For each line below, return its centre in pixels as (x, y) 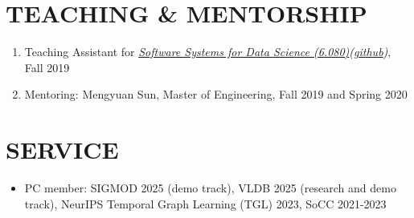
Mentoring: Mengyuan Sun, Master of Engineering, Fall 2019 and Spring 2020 (216, 94)
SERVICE (62, 149)
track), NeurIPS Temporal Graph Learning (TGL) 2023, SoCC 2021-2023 (205, 203)
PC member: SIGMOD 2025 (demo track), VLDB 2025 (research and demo (210, 188)
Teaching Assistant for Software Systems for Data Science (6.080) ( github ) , (208, 52)
